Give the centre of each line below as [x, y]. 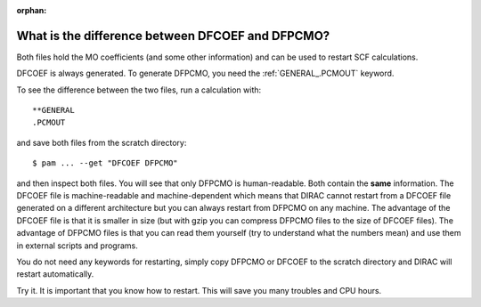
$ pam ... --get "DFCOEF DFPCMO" [105, 163]
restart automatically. [55, 274]
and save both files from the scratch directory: [102, 142]
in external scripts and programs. [77, 246]
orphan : [32, 10]
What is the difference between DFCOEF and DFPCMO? [173, 36]
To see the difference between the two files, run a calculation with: [139, 90]
